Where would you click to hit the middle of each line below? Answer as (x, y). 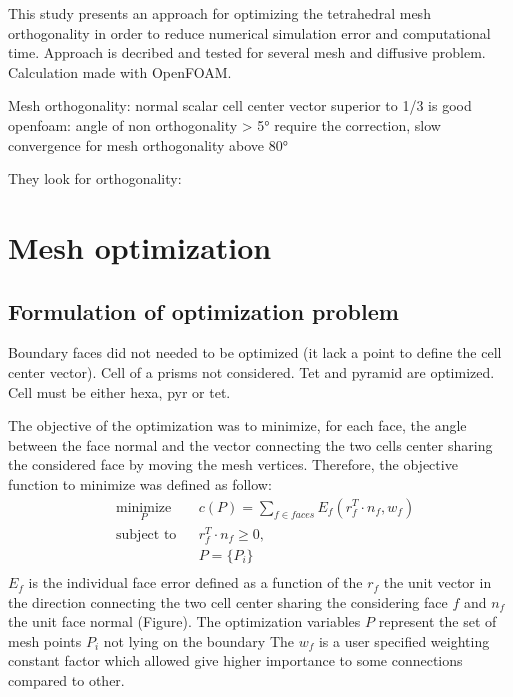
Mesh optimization (140, 246)
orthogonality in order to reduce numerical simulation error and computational (249, 32)
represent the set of (437, 621)
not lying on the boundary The (199, 640)
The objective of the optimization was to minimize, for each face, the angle (237, 425)
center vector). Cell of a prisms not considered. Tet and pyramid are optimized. (251, 371)
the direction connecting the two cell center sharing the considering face (228, 601)
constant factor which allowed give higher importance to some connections (235, 660)
